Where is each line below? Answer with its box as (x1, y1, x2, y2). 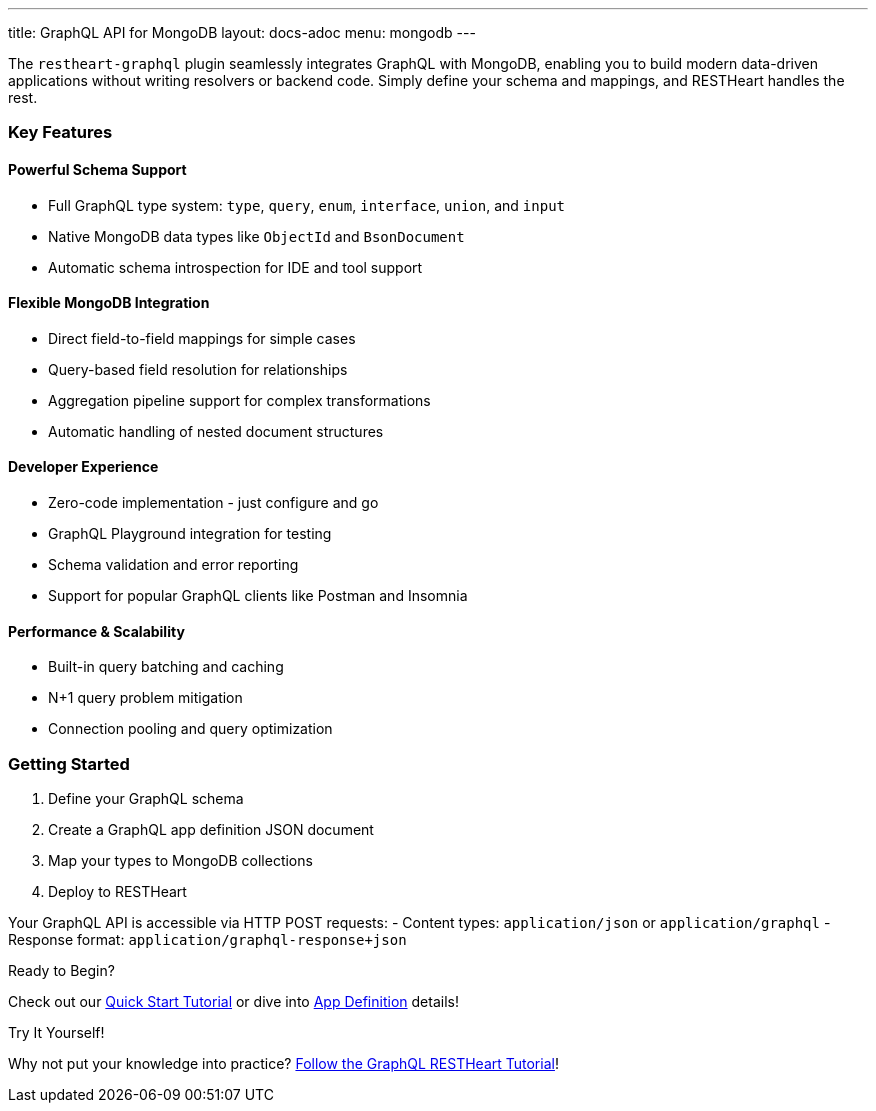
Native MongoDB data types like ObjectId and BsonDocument (48, 227, 465, 245)
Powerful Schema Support (8, 160, 187, 178)
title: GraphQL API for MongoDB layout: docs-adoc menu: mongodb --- (8, 24, 476, 41)
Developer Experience (8, 458, 159, 476)
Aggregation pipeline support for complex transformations (48, 391, 431, 409)
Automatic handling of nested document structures (48, 422, 384, 440)
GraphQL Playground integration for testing (48, 525, 332, 543)
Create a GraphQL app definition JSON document (48, 821, 374, 838)
